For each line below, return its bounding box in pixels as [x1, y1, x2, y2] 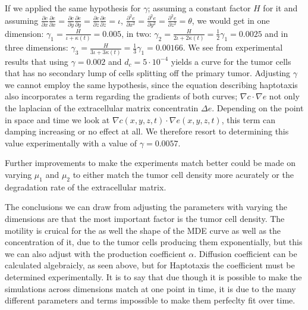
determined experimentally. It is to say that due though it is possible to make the [5, 270, 302, 283]
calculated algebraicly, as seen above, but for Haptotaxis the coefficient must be [5, 259, 295, 271]
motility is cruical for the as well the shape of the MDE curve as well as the [5, 224, 281, 236]
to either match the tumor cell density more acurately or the [73, 168, 294, 180]
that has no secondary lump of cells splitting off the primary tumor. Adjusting [5, 67, 291, 79]
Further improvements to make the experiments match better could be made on [5, 156, 296, 169]
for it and [263, 2, 298, 14]
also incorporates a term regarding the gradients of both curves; [5, 90, 238, 102]
